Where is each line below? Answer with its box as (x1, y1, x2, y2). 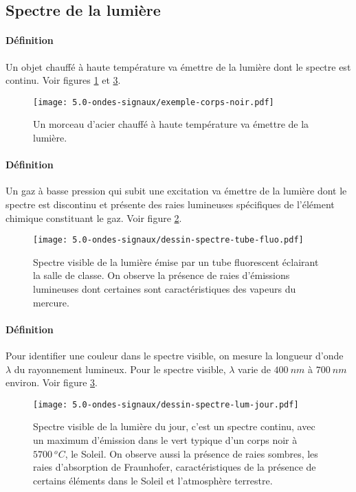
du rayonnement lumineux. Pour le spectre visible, (14, 361, 226, 376)
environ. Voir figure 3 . (5, 375, 98, 390)
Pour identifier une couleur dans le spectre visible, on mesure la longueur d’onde (5, 348, 344, 363)
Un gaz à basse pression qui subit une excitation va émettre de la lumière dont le (5, 183, 347, 198)
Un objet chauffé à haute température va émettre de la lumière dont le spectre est (5, 59, 351, 74)
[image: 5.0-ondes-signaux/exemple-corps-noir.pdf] (33, 97, 274, 107)
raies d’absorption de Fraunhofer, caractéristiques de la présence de (33, 460, 316, 474)
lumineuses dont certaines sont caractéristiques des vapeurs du (33, 282, 296, 296)
